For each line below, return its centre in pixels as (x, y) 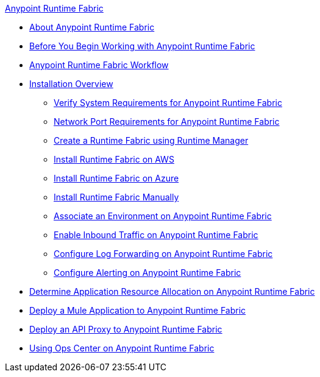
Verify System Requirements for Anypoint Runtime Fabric (168, 103)
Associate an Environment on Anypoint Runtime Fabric (163, 216)
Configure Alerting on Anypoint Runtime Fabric (148, 273)
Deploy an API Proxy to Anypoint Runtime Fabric (126, 329)
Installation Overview (71, 84)
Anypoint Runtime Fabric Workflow (99, 65)
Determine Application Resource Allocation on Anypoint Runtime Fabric (172, 291)
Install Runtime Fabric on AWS (114, 159)
